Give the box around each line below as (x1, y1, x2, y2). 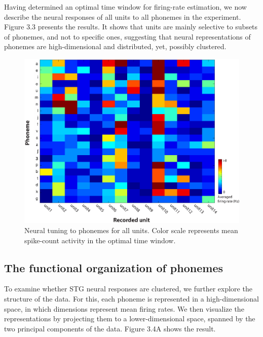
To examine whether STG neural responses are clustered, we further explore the (4, 283, 252, 294)
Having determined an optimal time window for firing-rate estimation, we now (4, 2, 247, 12)
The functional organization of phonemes (4, 259, 223, 275)
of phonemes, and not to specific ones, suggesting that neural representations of (4, 31, 251, 42)
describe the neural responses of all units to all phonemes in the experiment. (4, 11, 241, 22)
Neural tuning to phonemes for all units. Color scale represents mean (24, 225, 238, 236)
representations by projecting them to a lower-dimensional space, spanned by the (4, 313, 255, 324)
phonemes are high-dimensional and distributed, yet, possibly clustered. (4, 41, 227, 52)
